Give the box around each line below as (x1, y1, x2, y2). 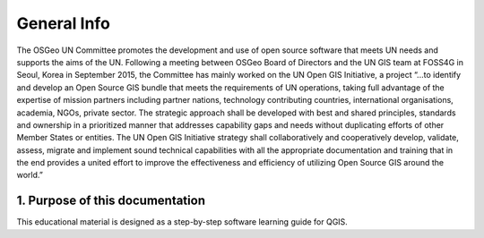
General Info (16, 13, 111, 33)
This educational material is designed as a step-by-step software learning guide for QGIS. (16, 217, 349, 227)
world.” (16, 170, 44, 181)
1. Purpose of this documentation (16, 193, 206, 208)
